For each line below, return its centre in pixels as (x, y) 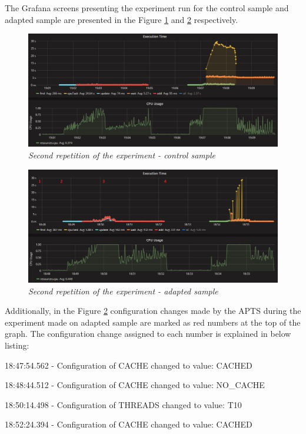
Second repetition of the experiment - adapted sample (123, 291)
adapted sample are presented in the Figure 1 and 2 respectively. (122, 19)
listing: (17, 345)
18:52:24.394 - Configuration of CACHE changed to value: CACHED (129, 424)
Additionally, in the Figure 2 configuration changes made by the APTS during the (153, 311)
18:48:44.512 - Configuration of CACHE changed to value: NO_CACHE (135, 385)
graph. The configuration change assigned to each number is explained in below (148, 334)
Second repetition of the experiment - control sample (122, 155)
